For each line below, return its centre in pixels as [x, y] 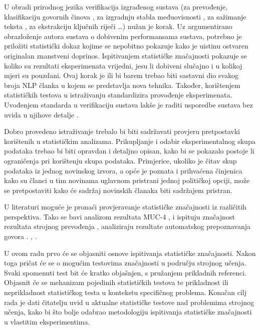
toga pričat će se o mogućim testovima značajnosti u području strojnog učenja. [125, 263]
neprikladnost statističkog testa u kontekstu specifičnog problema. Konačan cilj [125, 292]
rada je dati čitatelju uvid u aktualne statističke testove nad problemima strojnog [129, 302]
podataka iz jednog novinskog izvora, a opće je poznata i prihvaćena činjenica [123, 170]
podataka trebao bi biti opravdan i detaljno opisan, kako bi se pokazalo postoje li [129, 151]
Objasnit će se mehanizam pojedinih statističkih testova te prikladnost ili [116, 282]
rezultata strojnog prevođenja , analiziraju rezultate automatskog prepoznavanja [127, 226]
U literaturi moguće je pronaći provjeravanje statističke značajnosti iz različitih [125, 207]
